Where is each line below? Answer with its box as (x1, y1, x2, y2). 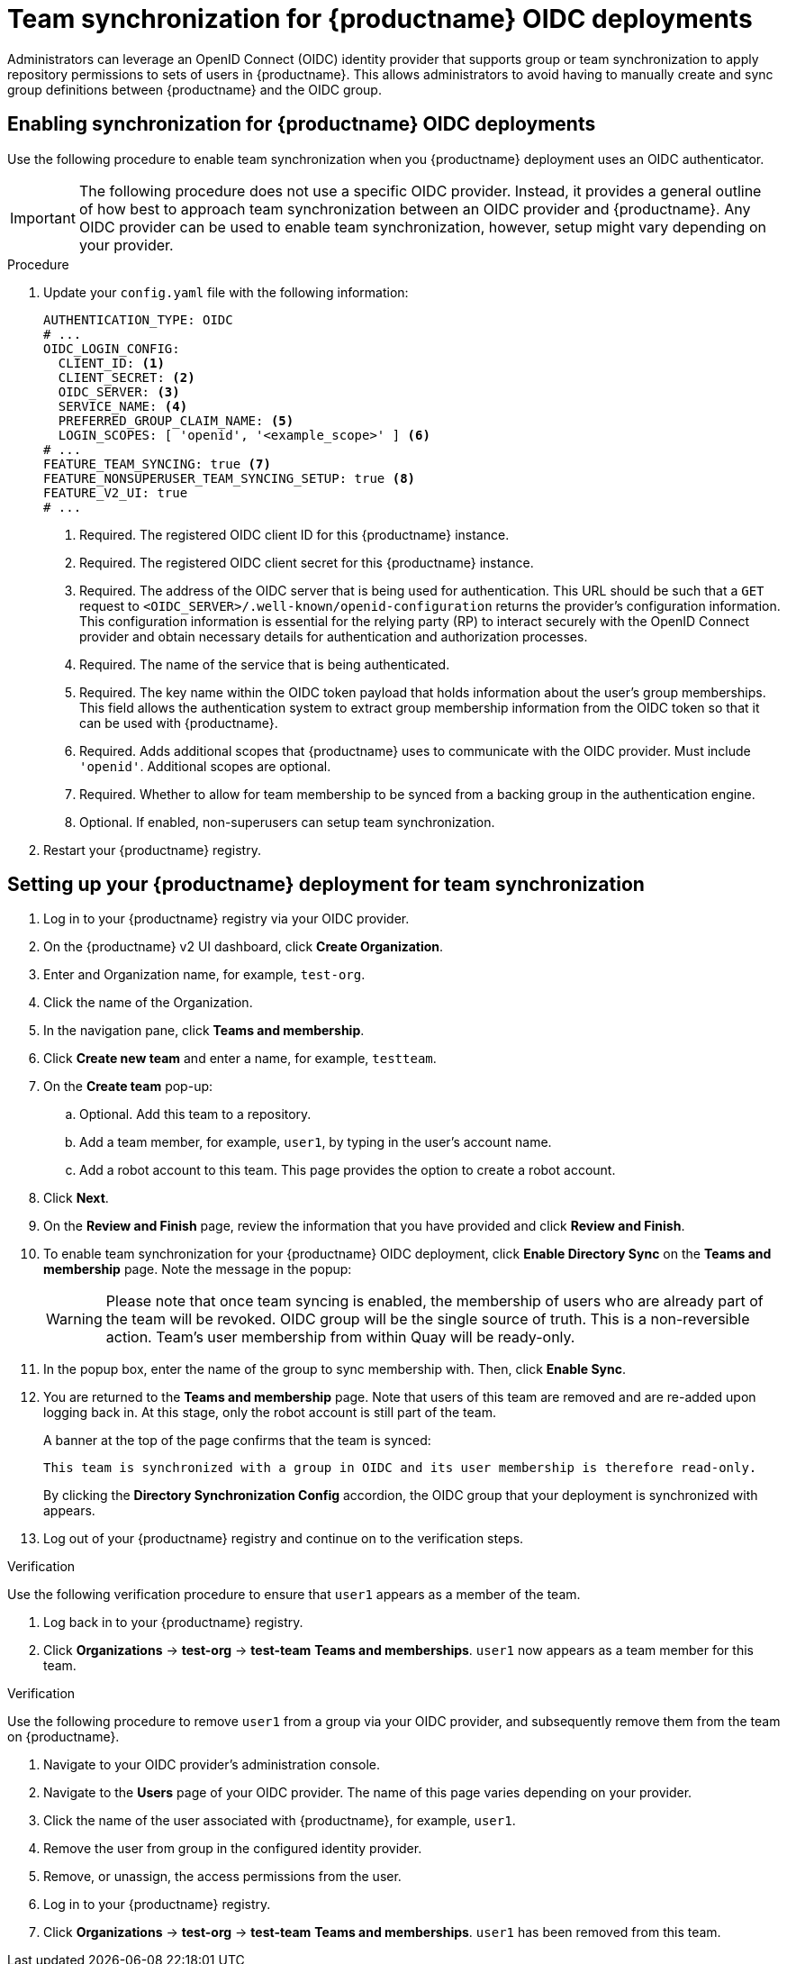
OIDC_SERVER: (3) (58, 384, 180, 399)
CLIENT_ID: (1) (58, 355, 165, 370)
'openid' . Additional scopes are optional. (79, 758, 331, 774)
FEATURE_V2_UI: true (43, 485, 188, 500)
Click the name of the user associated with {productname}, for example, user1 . (43, 1813, 516, 1829)
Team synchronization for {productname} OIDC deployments (7, 4, 753, 34)
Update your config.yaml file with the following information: (43, 284, 409, 300)
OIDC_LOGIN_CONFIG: (43, 341, 180, 356)
